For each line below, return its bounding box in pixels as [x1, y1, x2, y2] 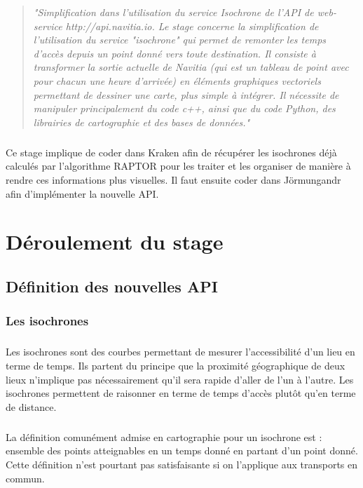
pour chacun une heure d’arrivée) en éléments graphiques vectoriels [33, 73, 321, 88]
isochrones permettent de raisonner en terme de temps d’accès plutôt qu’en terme [6, 386, 356, 400]
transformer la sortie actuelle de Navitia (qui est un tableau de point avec [33, 60, 349, 74]
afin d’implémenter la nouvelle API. [6, 186, 159, 201]
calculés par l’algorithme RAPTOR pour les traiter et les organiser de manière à [6, 158, 351, 173]
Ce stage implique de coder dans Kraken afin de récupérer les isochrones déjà [6, 144, 337, 159]
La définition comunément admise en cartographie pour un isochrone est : [6, 429, 322, 444]
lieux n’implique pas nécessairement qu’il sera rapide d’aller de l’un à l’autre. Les [6, 372, 354, 386]
